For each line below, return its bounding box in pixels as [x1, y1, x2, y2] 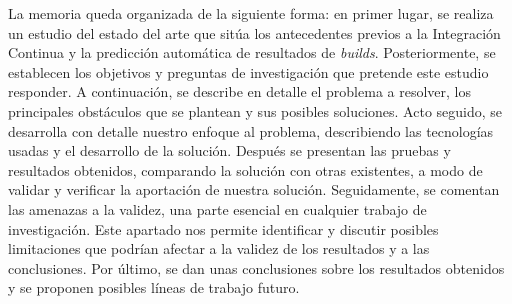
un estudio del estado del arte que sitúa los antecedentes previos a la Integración [8, 22, 501, 43]
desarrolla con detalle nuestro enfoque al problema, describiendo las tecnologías [8, 120, 494, 141]
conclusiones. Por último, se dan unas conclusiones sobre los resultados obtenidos [8, 257, 505, 278]
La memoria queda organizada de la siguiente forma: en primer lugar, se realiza [8, 3, 494, 23]
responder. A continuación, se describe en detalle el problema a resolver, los [8, 81, 471, 102]
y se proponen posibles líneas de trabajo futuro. [8, 277, 300, 298]
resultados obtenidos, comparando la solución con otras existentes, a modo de [8, 159, 483, 180]
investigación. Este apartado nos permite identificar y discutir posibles [8, 218, 439, 239]
